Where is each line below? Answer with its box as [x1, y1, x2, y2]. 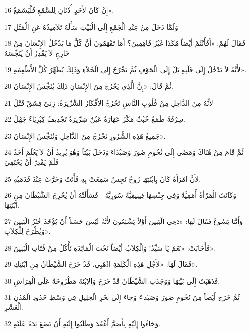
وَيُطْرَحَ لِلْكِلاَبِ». [4, 225, 51, 236]
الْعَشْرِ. [4, 301, 24, 312]
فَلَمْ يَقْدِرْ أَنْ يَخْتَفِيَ [4, 156, 59, 167]
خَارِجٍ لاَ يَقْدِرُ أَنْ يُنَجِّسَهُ [4, 47, 70, 58]
